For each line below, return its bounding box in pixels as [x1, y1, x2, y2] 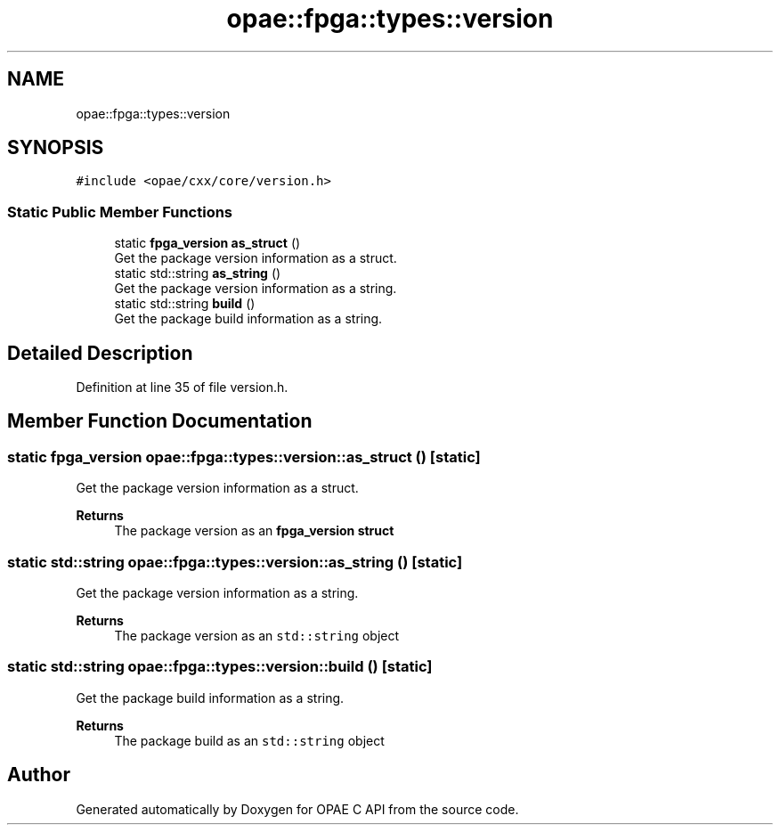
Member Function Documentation [7, 410, 313, 433]
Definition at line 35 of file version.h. [76, 379, 288, 396]
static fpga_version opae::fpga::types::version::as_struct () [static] [7, 447, 481, 466]
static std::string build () [114, 296, 256, 312]
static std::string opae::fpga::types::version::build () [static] [7, 657, 433, 676]
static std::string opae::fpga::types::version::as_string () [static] [7, 552, 463, 571]
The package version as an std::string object [114, 628, 400, 643]
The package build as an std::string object [114, 732, 385, 748]
